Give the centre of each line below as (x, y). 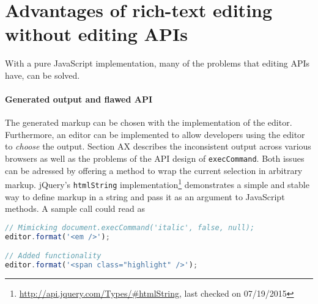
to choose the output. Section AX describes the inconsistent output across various (158, 146)
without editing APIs (96, 34)
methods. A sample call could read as (75, 208)
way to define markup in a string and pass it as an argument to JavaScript (145, 196)
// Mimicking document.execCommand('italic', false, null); (130, 227)
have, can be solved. (43, 75)
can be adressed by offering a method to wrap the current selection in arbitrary (154, 170)
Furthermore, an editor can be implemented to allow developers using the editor (155, 134)
